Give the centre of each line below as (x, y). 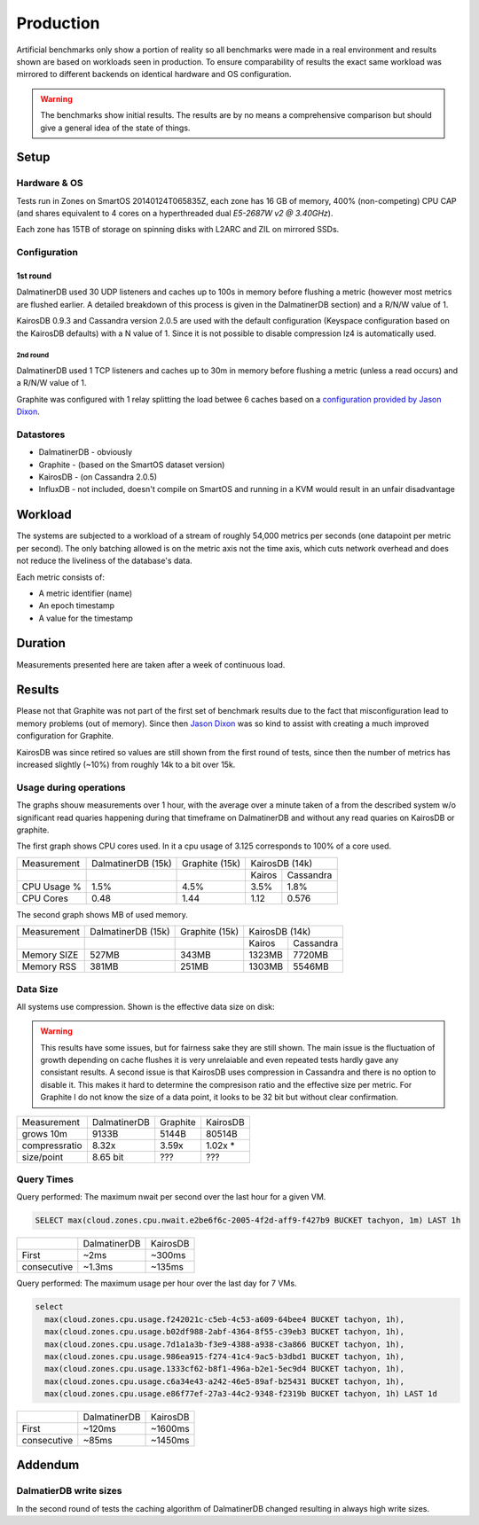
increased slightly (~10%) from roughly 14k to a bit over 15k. (126, 765)
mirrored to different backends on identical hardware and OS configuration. (154, 74)
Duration (41, 643)
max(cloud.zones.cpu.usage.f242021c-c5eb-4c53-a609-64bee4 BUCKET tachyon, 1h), (225, 1319)
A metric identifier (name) (86, 593)
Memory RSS (49, 966)
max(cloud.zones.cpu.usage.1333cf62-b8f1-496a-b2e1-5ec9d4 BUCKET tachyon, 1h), (225, 1369)
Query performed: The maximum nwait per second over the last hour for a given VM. (171, 1197)
